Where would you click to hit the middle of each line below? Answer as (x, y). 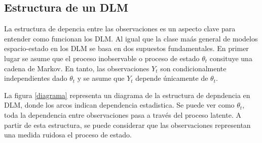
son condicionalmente (193, 68)
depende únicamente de (172, 78)
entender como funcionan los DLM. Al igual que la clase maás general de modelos (131, 38)
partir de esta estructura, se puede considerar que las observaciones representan (127, 125)
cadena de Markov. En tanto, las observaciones (77, 68)
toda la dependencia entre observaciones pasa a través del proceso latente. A (123, 114)
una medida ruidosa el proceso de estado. (68, 135)
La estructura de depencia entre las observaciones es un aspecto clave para (120, 29)
